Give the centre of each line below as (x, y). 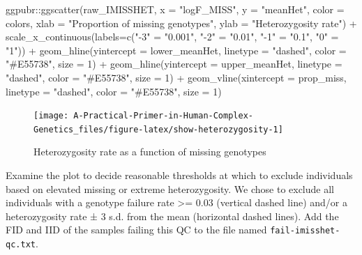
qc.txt (21, 245)
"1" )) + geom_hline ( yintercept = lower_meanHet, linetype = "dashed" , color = (176, 50)
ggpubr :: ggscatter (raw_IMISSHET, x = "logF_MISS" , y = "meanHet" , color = (175, 9)
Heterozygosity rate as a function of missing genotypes (150, 152)
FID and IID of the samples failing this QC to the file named (136, 230)
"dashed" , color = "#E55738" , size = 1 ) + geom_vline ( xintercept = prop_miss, (176, 77)
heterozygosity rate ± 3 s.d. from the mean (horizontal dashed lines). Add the (172, 216)
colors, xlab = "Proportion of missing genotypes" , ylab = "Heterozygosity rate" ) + (181, 23)
